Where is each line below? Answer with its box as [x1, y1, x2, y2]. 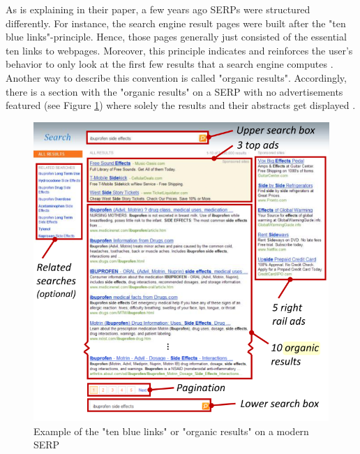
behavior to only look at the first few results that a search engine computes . [6, 57, 333, 71]
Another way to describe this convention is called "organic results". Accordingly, [6, 70, 347, 85]
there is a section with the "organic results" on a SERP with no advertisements [6, 84, 343, 98]
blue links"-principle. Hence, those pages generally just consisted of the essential [6, 29, 347, 44]
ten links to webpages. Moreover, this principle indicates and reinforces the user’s [6, 43, 353, 57]
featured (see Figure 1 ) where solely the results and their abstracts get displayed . [6, 98, 356, 112]
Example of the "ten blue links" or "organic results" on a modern [33, 423, 309, 438]
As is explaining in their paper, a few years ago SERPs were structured [6, 2, 310, 16]
